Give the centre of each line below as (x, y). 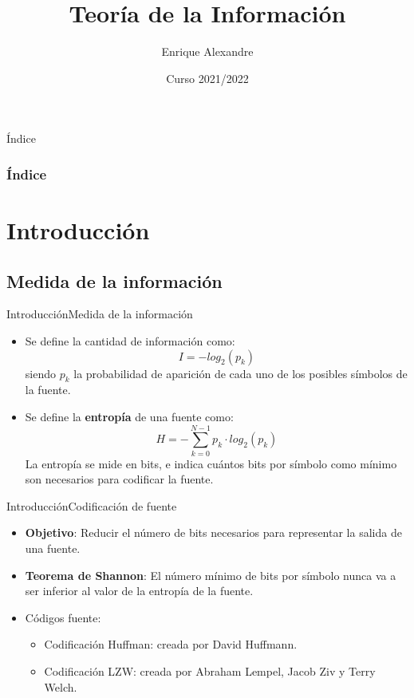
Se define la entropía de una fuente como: (129, 416)
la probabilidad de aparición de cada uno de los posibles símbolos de (241, 373)
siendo (40, 373)
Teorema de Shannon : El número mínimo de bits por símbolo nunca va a (211, 575)
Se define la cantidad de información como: (130, 340)
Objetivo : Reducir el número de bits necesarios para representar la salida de (213, 532)
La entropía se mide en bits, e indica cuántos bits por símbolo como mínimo (211, 463)
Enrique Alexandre (207, 51)
